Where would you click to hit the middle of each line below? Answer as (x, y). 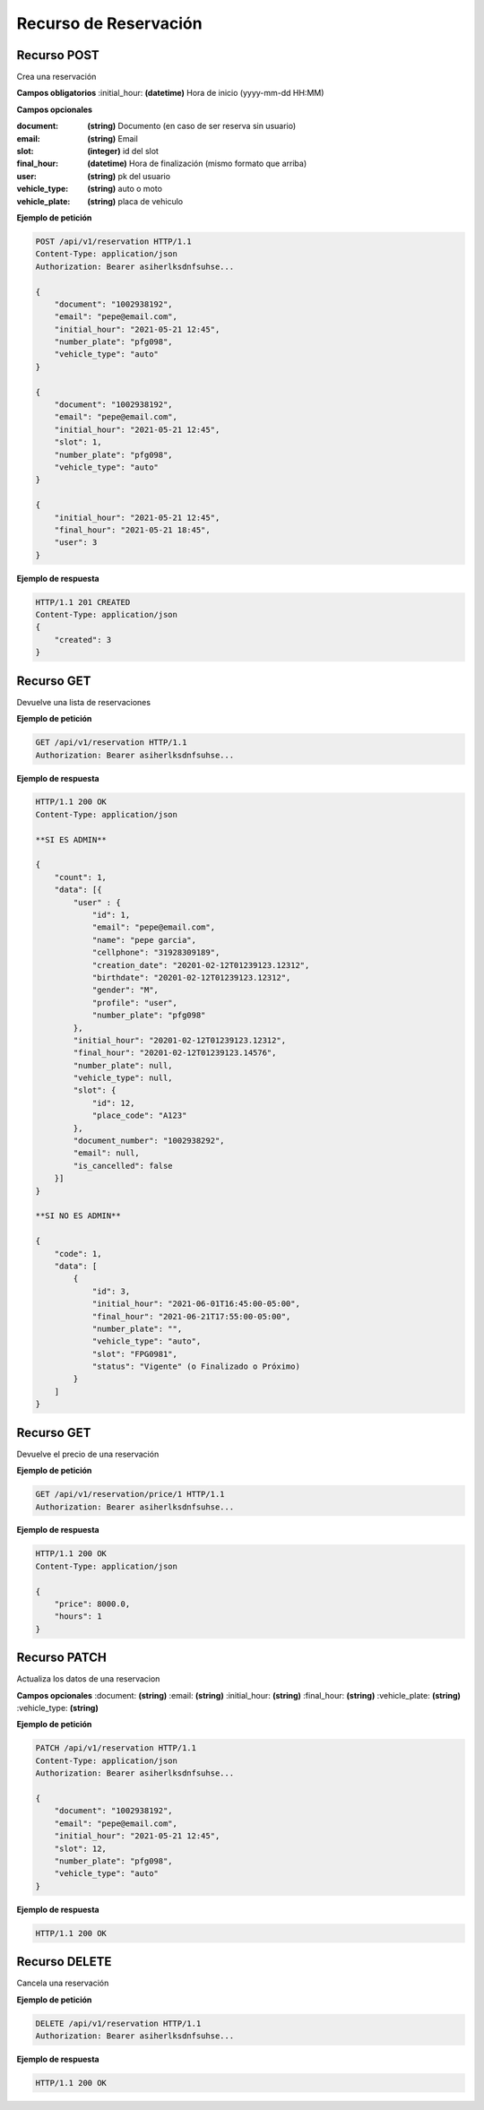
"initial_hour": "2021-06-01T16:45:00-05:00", (196, 1304)
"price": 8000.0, (92, 1604)
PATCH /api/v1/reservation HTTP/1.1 (116, 1748)
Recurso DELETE (64, 1962)
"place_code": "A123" (139, 1116)
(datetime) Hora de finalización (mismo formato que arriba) (197, 164)
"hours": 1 (78, 1617)
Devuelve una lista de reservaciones (84, 702)
